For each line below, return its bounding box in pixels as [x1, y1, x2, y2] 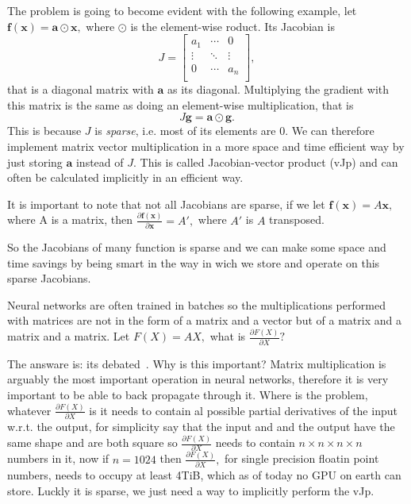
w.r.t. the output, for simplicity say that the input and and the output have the [7, 418, 395, 435]
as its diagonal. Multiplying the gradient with [167, 81, 390, 98]
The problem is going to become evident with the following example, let [7, 2, 357, 18]
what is [209, 328, 246, 344]
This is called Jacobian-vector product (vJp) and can [140, 153, 398, 170]
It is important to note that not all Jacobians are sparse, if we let [7, 195, 325, 212]
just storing [7, 153, 63, 170]
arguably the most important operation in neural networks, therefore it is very [7, 371, 389, 387]
